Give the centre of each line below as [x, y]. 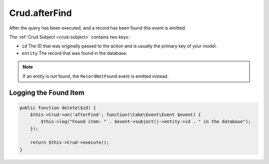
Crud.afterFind [41, 13]
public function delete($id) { [58, 108]
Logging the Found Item [47, 93]
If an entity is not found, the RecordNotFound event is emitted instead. [96, 76]
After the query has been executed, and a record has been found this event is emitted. [98, 28]
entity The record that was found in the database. [74, 53]
